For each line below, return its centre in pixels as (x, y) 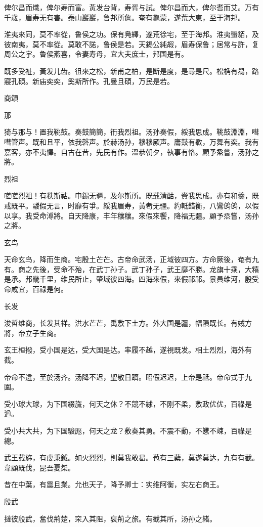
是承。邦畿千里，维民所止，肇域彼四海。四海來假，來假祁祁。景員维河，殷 (128, 279)
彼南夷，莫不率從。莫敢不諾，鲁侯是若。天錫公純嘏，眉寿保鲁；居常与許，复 (131, 44)
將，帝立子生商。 (32, 333)
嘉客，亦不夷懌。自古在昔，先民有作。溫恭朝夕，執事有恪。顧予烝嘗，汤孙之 (131, 151)
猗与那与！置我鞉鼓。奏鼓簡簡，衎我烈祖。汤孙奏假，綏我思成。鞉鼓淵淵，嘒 (131, 132)
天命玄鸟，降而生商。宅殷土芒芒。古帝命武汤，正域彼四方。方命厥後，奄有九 (131, 259)
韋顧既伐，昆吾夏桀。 (39, 467)
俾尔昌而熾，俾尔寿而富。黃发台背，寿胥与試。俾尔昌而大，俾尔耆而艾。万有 (131, 7)
